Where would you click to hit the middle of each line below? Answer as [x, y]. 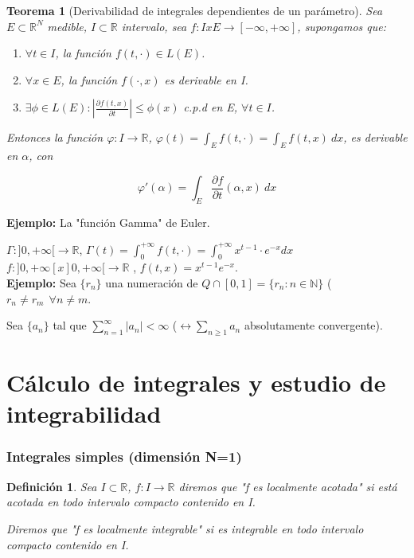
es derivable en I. [206, 79]
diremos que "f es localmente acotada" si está [288, 486]
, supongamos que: [342, 26]
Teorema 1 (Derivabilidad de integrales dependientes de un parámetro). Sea [195, 10]
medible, [67, 26]
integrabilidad [84, 414]
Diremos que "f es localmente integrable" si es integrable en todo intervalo [185, 528]
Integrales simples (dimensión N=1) [124, 457]
